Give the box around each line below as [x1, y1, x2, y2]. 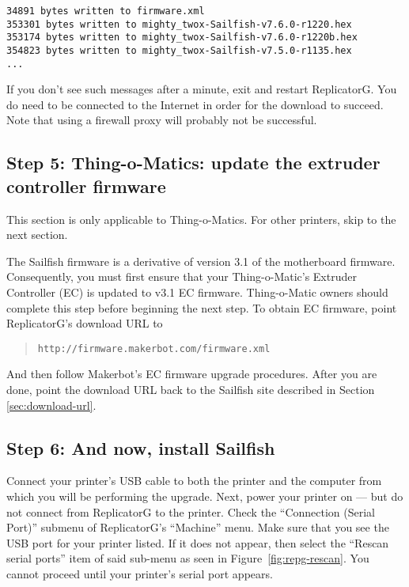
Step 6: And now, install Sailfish [6, 435, 275, 460]
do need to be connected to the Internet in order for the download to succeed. [6, 96, 384, 112]
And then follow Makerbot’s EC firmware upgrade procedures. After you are [6, 365, 377, 382]
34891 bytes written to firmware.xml [6, 6, 205, 17]
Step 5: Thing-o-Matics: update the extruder [6, 150, 381, 175]
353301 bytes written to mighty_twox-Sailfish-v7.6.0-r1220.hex [6, 18, 352, 30]
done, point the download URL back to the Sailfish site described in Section [6, 381, 375, 398]
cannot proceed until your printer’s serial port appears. [6, 566, 273, 582]
